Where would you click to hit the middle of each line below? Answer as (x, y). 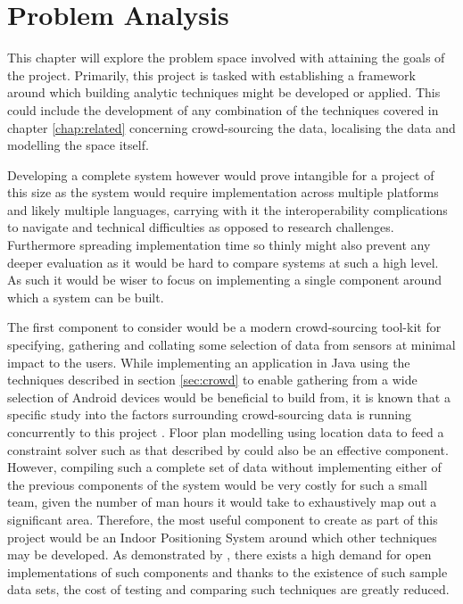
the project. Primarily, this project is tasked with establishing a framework (211, 74)
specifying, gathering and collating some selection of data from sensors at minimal (231, 345)
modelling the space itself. (78, 145)
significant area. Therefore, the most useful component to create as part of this (223, 519)
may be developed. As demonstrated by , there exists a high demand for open (219, 554)
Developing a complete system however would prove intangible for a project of (221, 174)
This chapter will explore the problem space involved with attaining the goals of (226, 58)
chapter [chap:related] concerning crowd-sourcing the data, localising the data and (231, 127)
